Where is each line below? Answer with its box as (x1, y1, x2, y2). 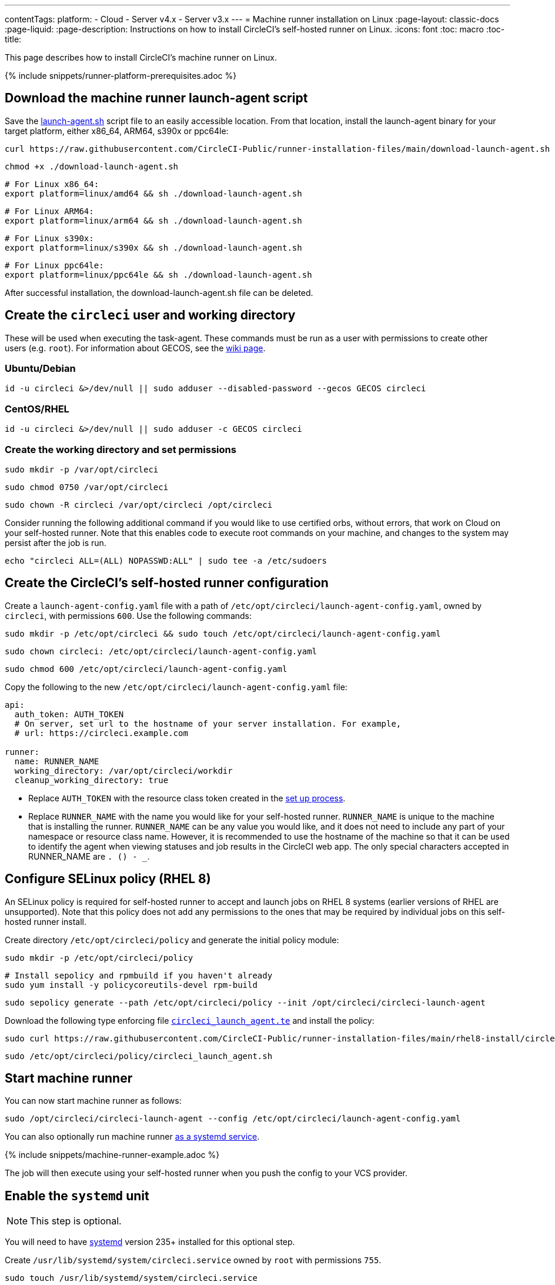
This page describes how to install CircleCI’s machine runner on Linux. (5, 52, 277, 62)
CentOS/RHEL (5, 402, 69, 415)
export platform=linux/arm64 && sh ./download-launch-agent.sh (5, 215, 302, 225)
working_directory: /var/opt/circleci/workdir (14, 765, 233, 775)
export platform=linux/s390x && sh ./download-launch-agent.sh (5, 242, 302, 252)
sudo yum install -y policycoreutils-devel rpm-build (5, 980, 258, 990)
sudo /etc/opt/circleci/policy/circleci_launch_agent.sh (5, 1051, 273, 1061)
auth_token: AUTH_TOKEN (14, 709, 124, 719)
